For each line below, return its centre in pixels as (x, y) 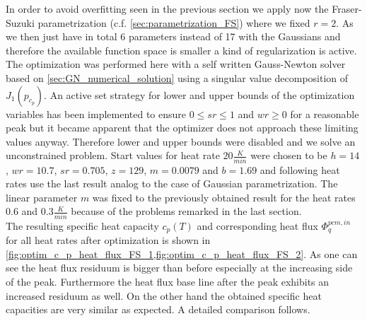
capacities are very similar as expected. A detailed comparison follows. (158, 309)
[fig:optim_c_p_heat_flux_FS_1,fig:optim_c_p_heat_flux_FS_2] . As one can (182, 253)
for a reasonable (325, 113)
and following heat (300, 169)
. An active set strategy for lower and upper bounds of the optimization (199, 94)
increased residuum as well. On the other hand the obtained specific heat (164, 295)
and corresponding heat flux (257, 225)
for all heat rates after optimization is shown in (108, 240)
